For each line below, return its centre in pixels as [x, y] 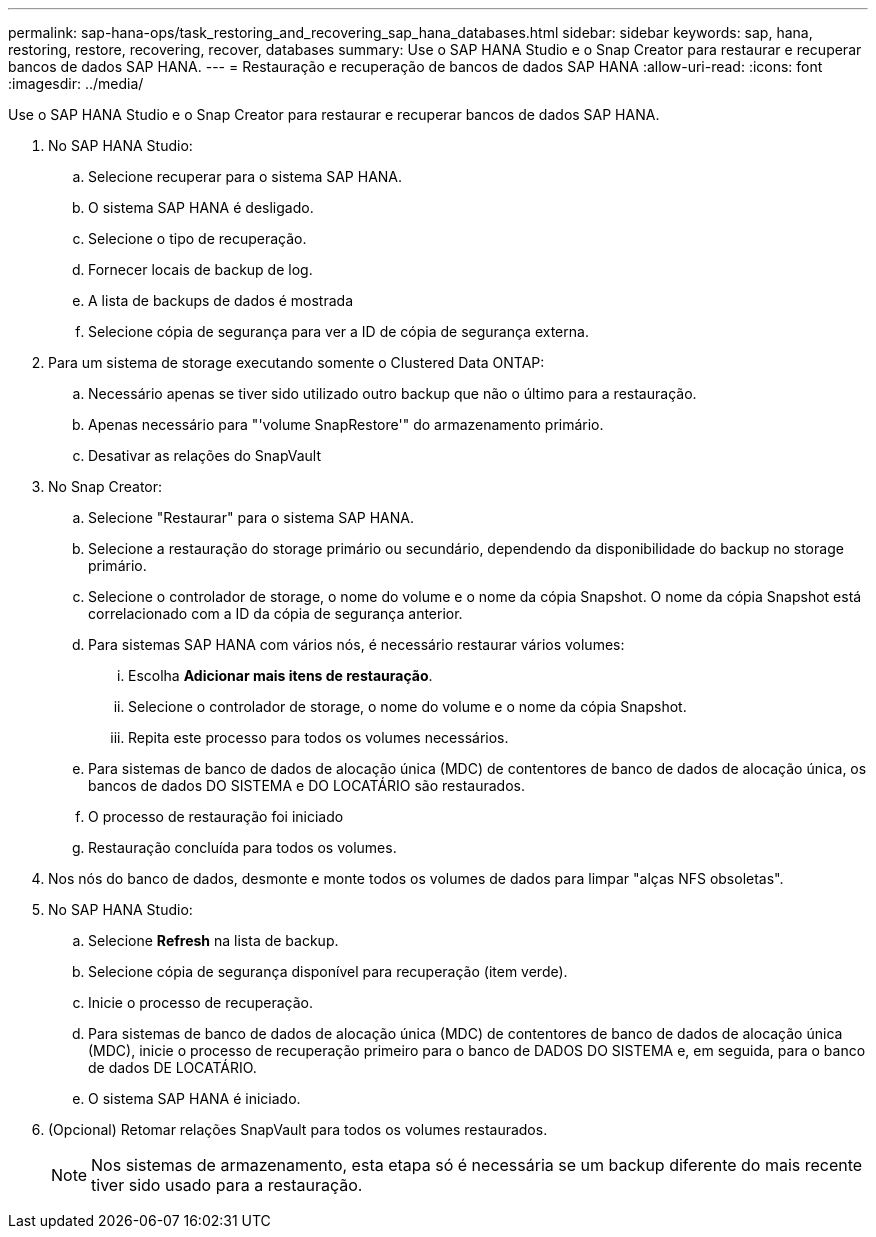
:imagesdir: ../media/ [76, 83]
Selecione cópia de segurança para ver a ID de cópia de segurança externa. [338, 331]
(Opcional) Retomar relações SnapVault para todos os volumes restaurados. [298, 1129]
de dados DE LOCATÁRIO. [172, 1067]
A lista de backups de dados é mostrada [221, 300]
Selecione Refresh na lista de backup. [213, 940]
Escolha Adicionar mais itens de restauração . [280, 675]
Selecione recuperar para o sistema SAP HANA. [245, 176]
